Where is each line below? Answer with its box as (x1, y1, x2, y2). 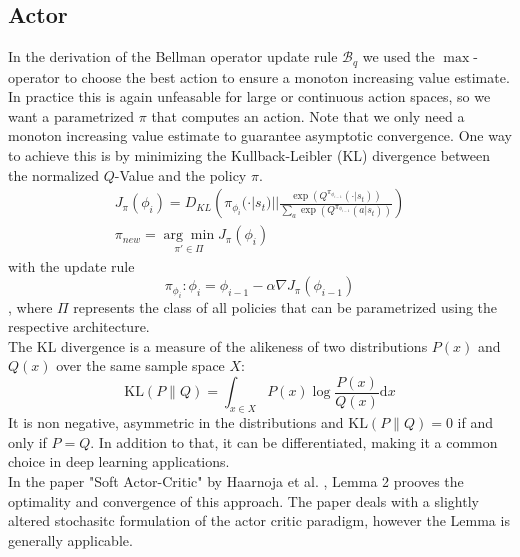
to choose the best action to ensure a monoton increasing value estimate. (64, 66, 510, 87)
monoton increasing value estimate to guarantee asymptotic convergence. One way (8, 125, 512, 146)
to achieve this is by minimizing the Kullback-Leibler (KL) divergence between (8, 145, 491, 166)
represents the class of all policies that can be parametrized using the (73, 296, 498, 317)
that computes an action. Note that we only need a (151, 105, 465, 126)
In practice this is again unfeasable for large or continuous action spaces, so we (8, 86, 491, 107)
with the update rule (8, 255, 135, 276)
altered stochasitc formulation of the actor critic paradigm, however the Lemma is (8, 510, 510, 531)
